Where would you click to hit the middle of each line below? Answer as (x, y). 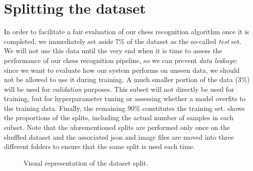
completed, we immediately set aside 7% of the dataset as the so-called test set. (123, 41)
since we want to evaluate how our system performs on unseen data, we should (122, 70)
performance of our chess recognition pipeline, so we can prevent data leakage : (121, 60)
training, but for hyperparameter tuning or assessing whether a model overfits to (125, 98)
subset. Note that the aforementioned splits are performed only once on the (117, 127)
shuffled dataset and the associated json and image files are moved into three (119, 137)
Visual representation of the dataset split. (86, 162)
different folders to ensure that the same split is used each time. (100, 146)
